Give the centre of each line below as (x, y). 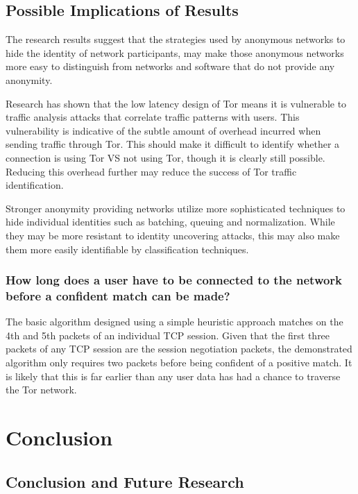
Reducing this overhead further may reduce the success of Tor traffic (151, 171)
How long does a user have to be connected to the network (174, 280)
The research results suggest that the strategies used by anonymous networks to (176, 39)
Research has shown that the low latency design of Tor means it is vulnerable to (176, 103)
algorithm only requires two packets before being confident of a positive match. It (179, 363)
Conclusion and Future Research (125, 481)
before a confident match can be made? (118, 295)
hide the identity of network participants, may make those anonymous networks (175, 52)
